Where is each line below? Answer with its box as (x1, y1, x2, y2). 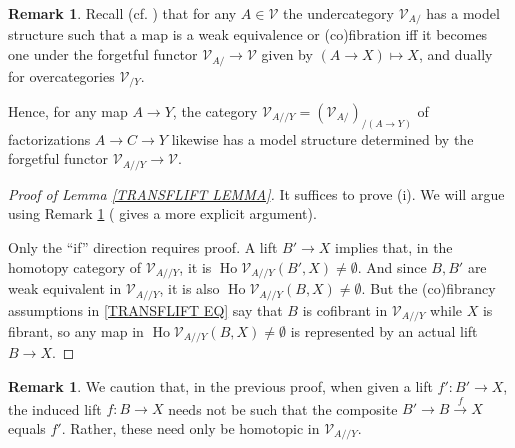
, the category (172, 100, 258, 121)
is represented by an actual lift (290, 321, 478, 341)
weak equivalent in (8, 278, 122, 299)
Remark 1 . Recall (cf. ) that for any (8, 3, 237, 23)
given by (261, 44, 313, 65)
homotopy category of (8, 256, 142, 277)
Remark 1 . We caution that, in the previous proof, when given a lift (8, 376, 433, 397)
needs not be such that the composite (168, 398, 398, 419)
